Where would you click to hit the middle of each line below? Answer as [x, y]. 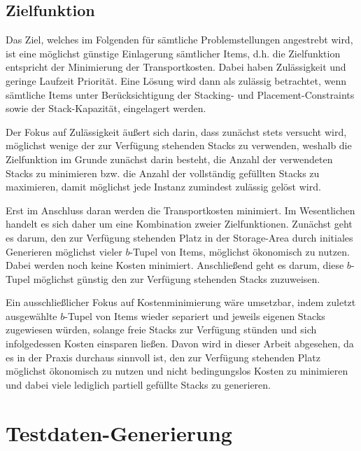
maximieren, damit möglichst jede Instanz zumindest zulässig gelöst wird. [163, 187]
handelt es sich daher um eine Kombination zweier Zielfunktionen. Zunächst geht [179, 224]
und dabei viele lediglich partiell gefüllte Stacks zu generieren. [138, 384]
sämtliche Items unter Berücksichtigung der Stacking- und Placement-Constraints [180, 94]
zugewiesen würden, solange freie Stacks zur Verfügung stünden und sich [161, 329]
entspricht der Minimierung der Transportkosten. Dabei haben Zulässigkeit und [176, 67]
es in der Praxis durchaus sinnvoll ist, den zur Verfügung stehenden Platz [163, 357]
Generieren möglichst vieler [64, 251]
